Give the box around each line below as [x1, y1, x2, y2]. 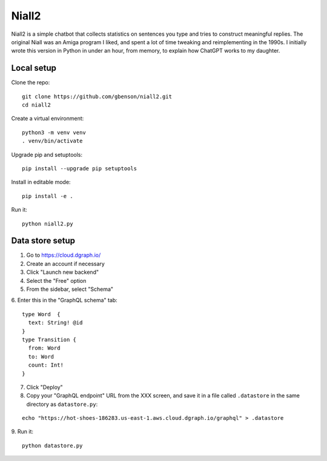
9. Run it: [11, 428, 33, 436]
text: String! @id [28, 319, 83, 327]
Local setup [11, 63, 57, 73]
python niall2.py [22, 220, 73, 227]
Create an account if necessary [26, 260, 105, 267]
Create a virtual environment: [11, 115, 84, 122]
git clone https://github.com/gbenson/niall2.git [22, 93, 173, 100]
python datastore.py [22, 442, 83, 449]
